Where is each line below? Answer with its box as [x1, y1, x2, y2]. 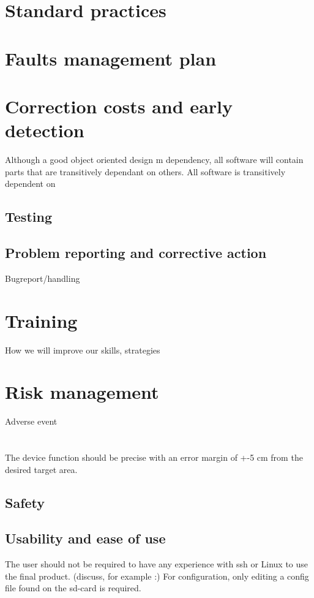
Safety [5, 493, 45, 512]
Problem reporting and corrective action [5, 243, 267, 262]
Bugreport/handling [5, 271, 80, 284]
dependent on [5, 177, 56, 190]
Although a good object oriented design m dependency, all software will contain [5, 153, 304, 166]
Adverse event [5, 415, 58, 428]
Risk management [5, 379, 159, 404]
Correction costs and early [5, 93, 233, 118]
